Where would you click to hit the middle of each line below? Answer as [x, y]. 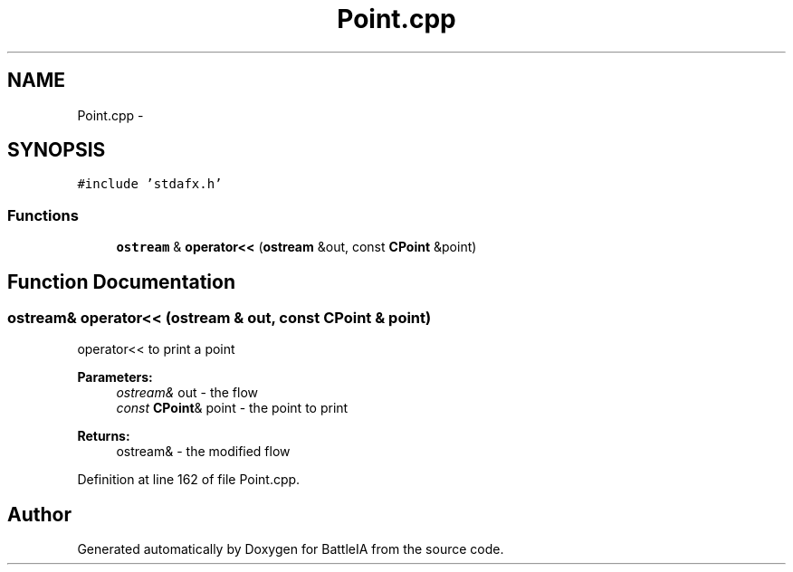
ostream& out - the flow [187, 393]
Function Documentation [121, 281]
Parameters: [115, 377]
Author [39, 514]
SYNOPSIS [57, 150]
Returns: [104, 436]
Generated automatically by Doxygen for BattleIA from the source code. [291, 549]
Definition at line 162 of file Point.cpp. [189, 480]
